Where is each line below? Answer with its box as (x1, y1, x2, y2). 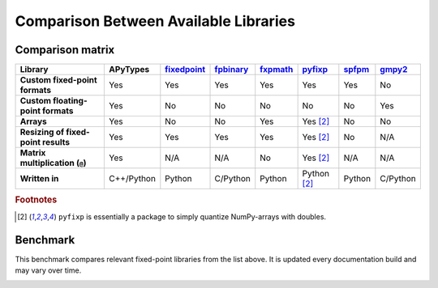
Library (19, 64, 49, 75)
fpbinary (214, 64, 249, 75)
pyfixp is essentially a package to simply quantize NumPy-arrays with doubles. (58, 211, 327, 222)
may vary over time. (15, 265, 82, 275)
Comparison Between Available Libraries (15, 12, 296, 30)
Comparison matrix (15, 43, 115, 57)
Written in (19, 173, 59, 184)
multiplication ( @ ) (19, 158, 87, 169)
